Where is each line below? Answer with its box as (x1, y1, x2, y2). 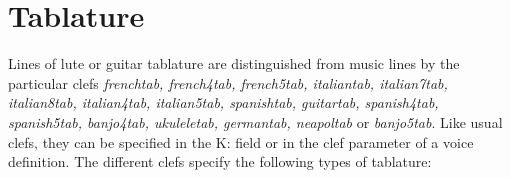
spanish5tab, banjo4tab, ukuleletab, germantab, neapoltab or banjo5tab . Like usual (8, 111, 503, 132)
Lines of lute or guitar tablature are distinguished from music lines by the (8, 53, 460, 74)
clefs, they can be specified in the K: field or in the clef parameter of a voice (8, 131, 474, 152)
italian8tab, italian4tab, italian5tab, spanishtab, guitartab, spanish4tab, (8, 92, 439, 113)
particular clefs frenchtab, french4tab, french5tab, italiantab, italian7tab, (8, 72, 448, 93)
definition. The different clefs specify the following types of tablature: (8, 151, 432, 172)
